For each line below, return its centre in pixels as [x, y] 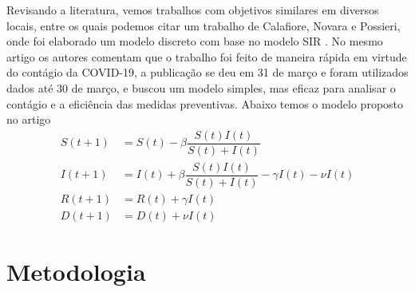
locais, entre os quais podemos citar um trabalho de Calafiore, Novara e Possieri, [204, 25]
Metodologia [76, 272]
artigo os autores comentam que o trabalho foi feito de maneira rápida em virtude [207, 56]
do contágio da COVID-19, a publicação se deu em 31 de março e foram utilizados [207, 72]
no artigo [29, 119]
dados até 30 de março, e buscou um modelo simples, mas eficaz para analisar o [201, 87]
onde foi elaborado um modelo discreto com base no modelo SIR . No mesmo [195, 41]
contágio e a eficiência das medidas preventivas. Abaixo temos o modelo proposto [205, 103]
